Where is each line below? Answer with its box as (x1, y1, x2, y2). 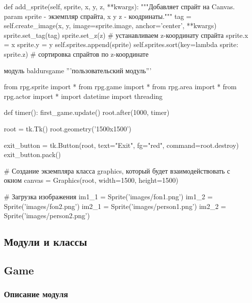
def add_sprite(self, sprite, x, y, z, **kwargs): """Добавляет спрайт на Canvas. (4, 1, 235, 11)
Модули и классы (4, 234, 87, 249)
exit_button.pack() (4, 149, 61, 159)
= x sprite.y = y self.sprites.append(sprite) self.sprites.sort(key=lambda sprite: (4, 39, 238, 49)
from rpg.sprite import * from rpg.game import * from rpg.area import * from (4, 81, 237, 92)
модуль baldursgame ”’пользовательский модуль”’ (4, 65, 152, 75)
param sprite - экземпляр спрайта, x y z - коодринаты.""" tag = (4, 11, 191, 21)
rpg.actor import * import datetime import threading (4, 91, 163, 101)
